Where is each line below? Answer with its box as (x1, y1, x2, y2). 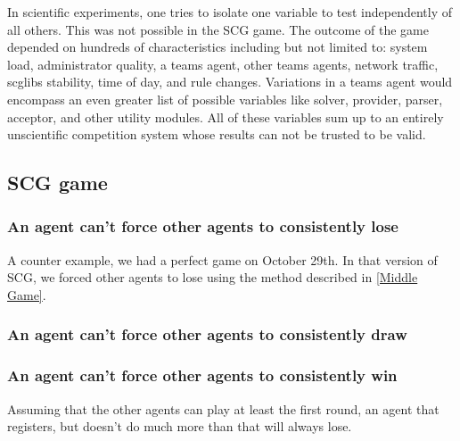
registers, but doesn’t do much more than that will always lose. (7, 417, 352, 436)
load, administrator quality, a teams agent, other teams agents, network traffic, (7, 54, 439, 73)
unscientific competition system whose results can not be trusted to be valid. (7, 125, 426, 144)
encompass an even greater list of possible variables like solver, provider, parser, (7, 89, 443, 108)
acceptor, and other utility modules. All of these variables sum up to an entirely (7, 107, 444, 126)
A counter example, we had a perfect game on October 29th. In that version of (7, 250, 438, 269)
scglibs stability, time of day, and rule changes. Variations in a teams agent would (7, 72, 453, 91)
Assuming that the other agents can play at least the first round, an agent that (7, 399, 439, 418)
